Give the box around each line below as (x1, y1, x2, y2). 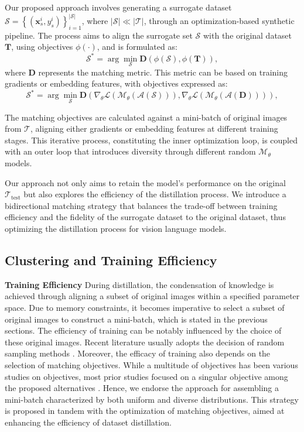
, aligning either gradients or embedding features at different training (30, 122, 278, 135)
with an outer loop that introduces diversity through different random (5, 145, 256, 157)
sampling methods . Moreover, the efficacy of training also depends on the (5, 347, 271, 359)
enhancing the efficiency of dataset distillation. (5, 416, 172, 428)
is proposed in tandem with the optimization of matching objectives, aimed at (5, 404, 285, 417)
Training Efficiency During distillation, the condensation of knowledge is (5, 278, 274, 290)
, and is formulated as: (97, 40, 177, 53)
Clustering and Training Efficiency (5, 251, 217, 269)
